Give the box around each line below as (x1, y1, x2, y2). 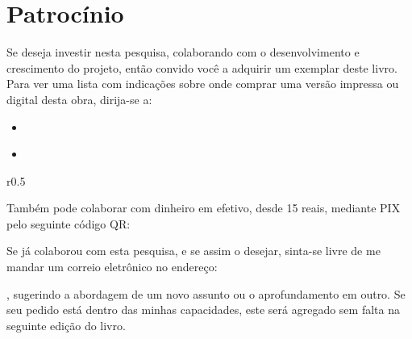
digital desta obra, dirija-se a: (6, 90, 152, 107)
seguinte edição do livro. (6, 316, 126, 333)
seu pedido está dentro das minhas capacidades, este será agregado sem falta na (6, 301, 400, 318)
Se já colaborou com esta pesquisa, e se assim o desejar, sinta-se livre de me (6, 242, 381, 259)
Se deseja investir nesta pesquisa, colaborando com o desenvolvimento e (6, 44, 360, 61)
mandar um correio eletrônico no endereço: (6, 258, 218, 275)
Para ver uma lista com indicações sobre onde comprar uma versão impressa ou (6, 75, 399, 92)
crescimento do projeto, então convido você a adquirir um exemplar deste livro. (6, 59, 397, 76)
